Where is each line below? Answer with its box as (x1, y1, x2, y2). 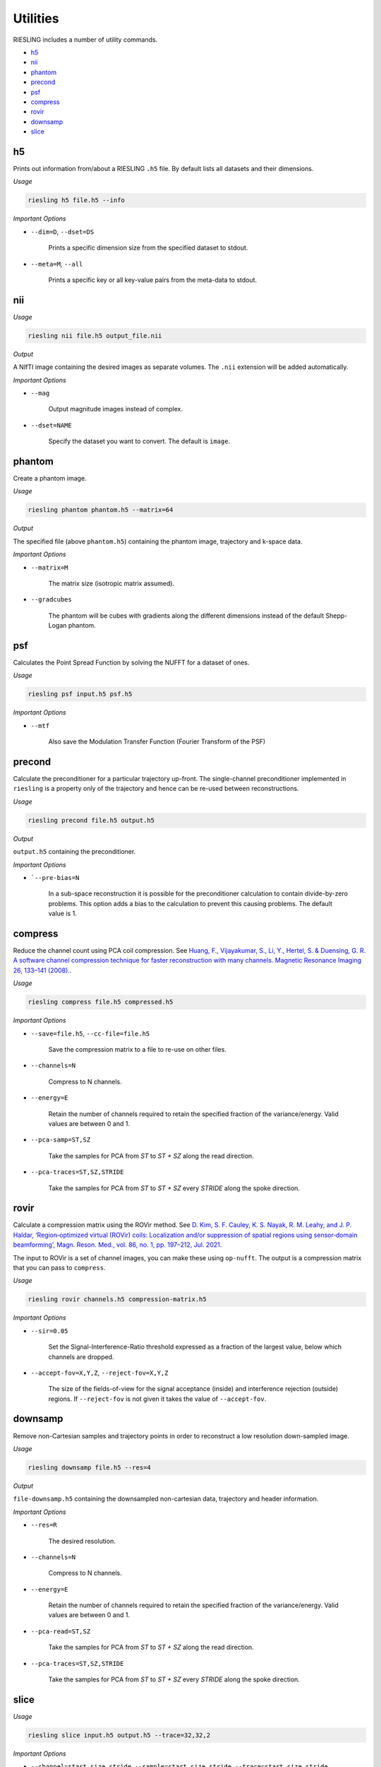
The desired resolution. (48, 1537, 116, 1545)
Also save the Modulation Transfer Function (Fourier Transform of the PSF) (48, 737, 266, 746)
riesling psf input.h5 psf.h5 (28, 690, 133, 698)
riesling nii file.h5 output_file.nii (28, 331, 162, 339)
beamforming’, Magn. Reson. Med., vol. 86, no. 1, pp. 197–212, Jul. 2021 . (13, 1240, 222, 1249)
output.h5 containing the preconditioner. (13, 847, 136, 856)
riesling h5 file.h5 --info (28, 196, 125, 204)
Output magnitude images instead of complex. (48, 405, 183, 413)
